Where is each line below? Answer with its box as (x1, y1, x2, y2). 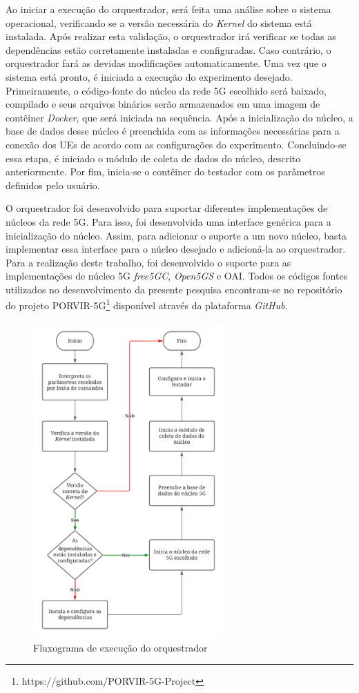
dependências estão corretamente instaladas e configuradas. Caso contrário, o (6, 42, 331, 57)
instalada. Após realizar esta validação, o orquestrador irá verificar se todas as (6, 29, 336, 43)
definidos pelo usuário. (6, 177, 100, 192)
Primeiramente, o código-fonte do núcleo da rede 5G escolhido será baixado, (6, 83, 327, 97)
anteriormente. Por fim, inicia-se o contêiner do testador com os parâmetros (6, 164, 325, 179)
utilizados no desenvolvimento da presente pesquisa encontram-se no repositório (6, 282, 342, 296)
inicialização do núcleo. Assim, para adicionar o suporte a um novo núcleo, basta (6, 228, 347, 242)
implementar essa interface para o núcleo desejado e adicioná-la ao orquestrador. (6, 242, 346, 256)
